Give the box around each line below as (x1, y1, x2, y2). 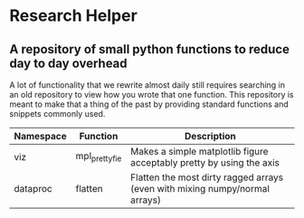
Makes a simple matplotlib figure (130, 146, 269, 157)
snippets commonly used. (9, 109, 106, 118)
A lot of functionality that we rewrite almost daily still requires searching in (9, 80, 286, 90)
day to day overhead (9, 55, 128, 71)
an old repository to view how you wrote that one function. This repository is (9, 90, 294, 100)
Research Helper (9, 5, 138, 26)
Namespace (14, 130, 68, 142)
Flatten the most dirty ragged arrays (130, 171, 283, 184)
